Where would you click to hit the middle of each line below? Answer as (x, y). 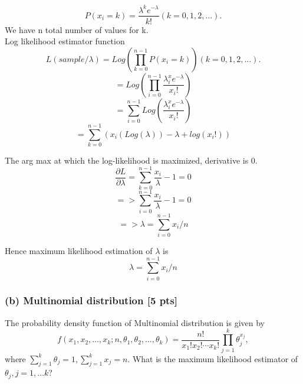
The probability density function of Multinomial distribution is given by (135, 322)
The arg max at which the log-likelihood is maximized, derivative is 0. (131, 160)
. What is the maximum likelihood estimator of (213, 358)
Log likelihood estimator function (65, 41)
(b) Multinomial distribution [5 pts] (91, 300)
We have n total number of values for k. (77, 29)
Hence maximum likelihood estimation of (79, 250)
